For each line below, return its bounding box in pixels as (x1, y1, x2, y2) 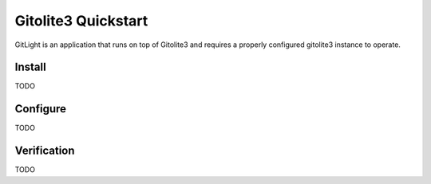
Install (14, 61, 47, 74)
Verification (14, 144, 75, 158)
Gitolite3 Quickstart (14, 12, 148, 29)
